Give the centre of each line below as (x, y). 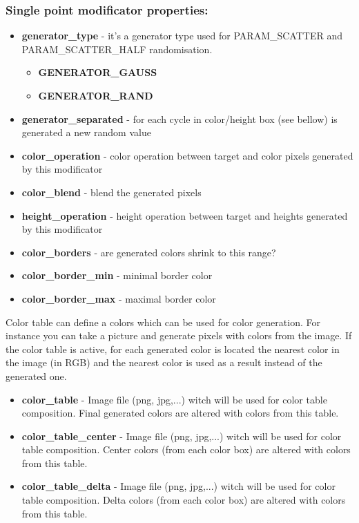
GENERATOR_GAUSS (98, 72)
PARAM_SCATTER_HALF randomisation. (117, 49)
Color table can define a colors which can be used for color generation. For (163, 322)
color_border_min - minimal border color (117, 275)
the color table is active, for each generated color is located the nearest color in (173, 349)
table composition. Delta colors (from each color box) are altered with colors (184, 500)
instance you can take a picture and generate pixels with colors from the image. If (179, 335)
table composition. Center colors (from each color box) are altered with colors (186, 449)
